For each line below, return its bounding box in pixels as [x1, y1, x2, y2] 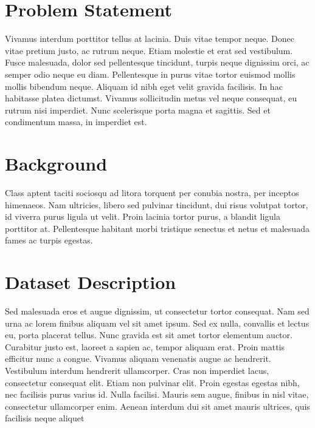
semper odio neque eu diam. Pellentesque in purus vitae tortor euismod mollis [5, 67, 296, 80]
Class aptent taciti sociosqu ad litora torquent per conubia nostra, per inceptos [5, 186, 299, 199]
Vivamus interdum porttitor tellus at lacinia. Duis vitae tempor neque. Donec [5, 32, 295, 45]
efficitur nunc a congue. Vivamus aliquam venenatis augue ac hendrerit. [5, 352, 271, 365]
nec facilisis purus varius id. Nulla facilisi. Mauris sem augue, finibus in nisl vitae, [5, 388, 309, 401]
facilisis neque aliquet [5, 412, 85, 424]
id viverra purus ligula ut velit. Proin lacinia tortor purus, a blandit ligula [5, 210, 281, 223]
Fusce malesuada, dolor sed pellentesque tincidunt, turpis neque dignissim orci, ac [5, 56, 310, 69]
